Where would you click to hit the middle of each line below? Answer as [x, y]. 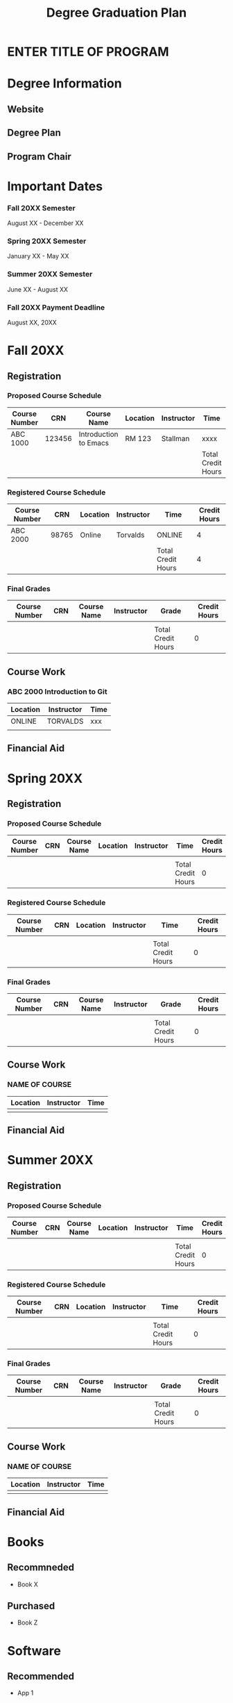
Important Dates [55, 186]
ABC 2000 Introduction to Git [57, 691]
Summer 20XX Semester [50, 274]
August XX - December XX [45, 223]
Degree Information [65, 84]
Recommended [41, 1676]
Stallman [175, 438]
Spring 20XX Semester [47, 241]
